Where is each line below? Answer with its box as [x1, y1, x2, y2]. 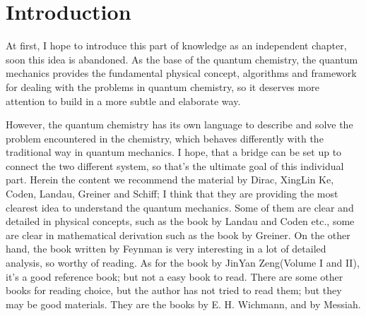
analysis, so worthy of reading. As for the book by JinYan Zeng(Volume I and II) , [6, 255, 360, 270]
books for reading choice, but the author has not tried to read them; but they [6, 283, 342, 298]
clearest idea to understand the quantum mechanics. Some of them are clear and [6, 200, 354, 214]
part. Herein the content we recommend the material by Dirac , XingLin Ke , [6, 172, 334, 187]
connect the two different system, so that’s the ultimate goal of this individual [6, 158, 344, 173]
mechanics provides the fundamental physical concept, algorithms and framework [6, 66, 357, 80]
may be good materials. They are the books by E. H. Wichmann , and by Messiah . [6, 296, 361, 311]
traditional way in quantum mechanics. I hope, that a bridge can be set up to [6, 145, 342, 159]
